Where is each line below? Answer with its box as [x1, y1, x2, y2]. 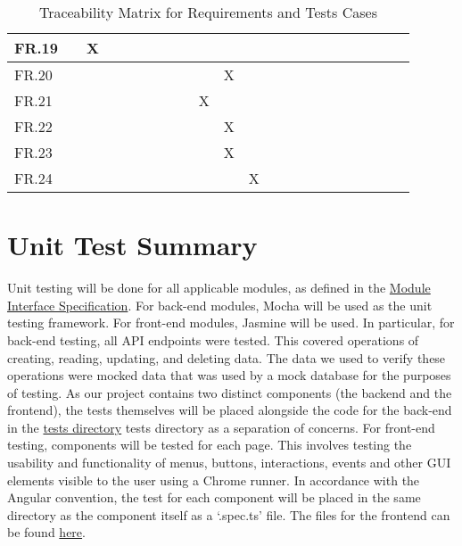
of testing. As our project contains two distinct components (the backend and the [7, 383, 452, 401]
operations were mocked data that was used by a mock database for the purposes [7, 366, 451, 385]
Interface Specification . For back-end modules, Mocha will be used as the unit [7, 295, 433, 314]
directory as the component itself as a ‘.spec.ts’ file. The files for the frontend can [7, 505, 450, 524]
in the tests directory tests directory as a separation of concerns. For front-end [7, 418, 435, 436]
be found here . [7, 523, 86, 542]
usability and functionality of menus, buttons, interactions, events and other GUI [7, 453, 451, 472]
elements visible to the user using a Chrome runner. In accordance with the [7, 470, 420, 489]
